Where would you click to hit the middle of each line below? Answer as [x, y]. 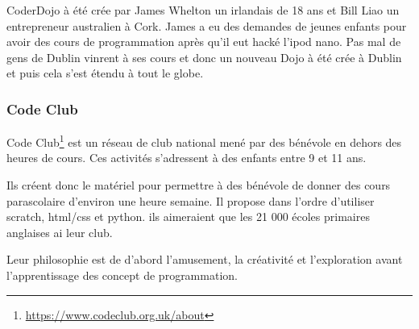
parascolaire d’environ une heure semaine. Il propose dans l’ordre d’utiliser [191, 200]
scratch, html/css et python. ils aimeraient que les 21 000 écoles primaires [188, 217]
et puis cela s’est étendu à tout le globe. [105, 73]
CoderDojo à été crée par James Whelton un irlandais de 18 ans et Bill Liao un [203, 10]
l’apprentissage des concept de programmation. [122, 275]
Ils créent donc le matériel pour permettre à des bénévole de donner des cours [199, 185]
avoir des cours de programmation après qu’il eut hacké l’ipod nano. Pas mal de [204, 42]
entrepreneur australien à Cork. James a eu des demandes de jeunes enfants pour [207, 25]
